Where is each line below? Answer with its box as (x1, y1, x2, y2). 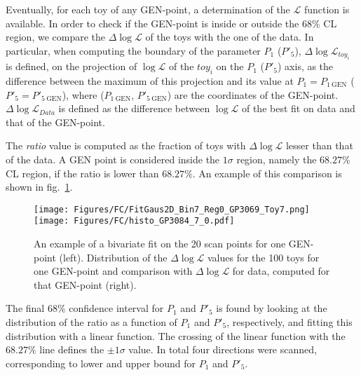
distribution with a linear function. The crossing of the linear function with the (6, 328, 346, 343)
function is (304, 2, 350, 16)
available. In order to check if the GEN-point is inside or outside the (6, 15, 299, 30)
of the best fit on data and (241, 101, 355, 116)
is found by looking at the (216, 301, 327, 315)
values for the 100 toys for (207, 250, 320, 264)
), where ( (62, 87, 104, 102)
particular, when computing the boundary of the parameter (6, 43, 261, 57)
